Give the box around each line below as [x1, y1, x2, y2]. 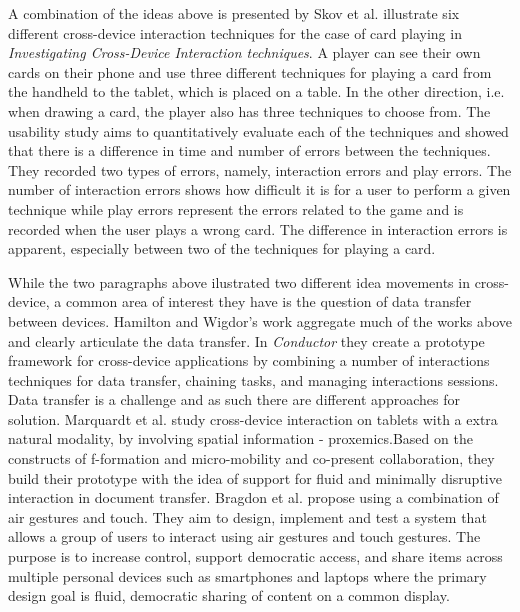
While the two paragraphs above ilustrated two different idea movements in [8, 271, 470, 292]
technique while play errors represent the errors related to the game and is [8, 198, 464, 219]
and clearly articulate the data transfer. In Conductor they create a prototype [8, 330, 485, 351]
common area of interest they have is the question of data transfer [65, 291, 472, 312]
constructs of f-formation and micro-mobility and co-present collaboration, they [8, 448, 495, 469]
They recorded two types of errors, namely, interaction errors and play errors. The [8, 159, 512, 180]
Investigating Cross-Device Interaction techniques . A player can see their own [8, 42, 481, 63]
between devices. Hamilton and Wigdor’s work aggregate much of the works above [8, 310, 512, 331]
